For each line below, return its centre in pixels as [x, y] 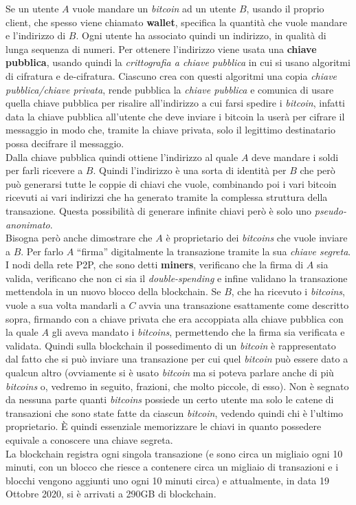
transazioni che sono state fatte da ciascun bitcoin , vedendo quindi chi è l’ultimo [175, 412]
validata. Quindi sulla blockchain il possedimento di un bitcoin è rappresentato [171, 345]
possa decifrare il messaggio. [65, 143]
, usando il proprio [285, 8]
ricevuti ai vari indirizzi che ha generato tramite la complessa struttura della [167, 197]
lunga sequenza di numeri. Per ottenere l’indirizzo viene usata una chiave [161, 49]
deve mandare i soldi [295, 157]
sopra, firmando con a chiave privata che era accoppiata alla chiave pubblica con [175, 318]
